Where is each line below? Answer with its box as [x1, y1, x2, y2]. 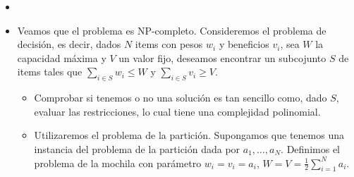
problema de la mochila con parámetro [34, 155, 202, 170]
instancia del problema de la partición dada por [34, 141, 240, 156]
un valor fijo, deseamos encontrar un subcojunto [118, 50, 326, 65]
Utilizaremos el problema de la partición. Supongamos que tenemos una [34, 128, 344, 142]
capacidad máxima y [17, 50, 106, 65]
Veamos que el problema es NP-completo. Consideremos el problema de [17, 23, 326, 37]
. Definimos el [281, 141, 340, 156]
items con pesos [135, 37, 203, 51]
